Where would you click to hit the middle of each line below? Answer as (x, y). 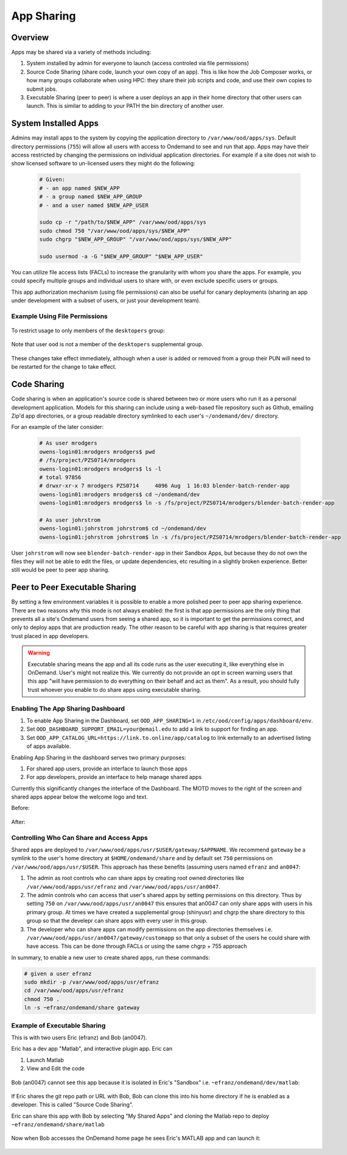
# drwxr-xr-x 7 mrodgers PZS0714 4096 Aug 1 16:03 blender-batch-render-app (165, 486)
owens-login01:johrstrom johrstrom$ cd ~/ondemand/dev (123, 528)
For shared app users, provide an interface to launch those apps (107, 769)
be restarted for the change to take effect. (64, 367)
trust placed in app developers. (50, 636)
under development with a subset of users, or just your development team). (106, 300)
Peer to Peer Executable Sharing (74, 587)
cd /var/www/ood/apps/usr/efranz (74, 991)
